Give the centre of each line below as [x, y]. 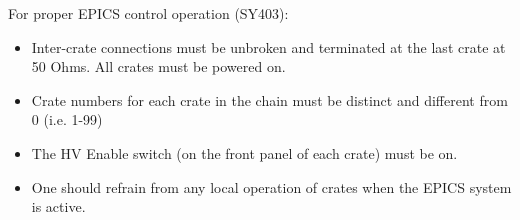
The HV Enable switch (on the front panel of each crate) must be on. [244, 152]
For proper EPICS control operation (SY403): [148, 13]
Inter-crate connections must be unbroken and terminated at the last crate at [268, 46]
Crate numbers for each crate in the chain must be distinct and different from [269, 99]
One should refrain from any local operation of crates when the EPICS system [271, 186]
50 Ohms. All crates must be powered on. [158, 66]
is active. [58, 206]
